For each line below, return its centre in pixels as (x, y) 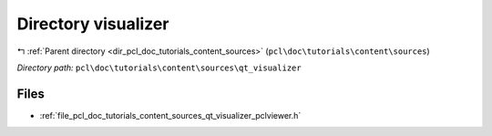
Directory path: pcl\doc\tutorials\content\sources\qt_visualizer (159, 68)
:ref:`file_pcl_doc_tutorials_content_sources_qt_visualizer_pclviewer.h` (170, 115)
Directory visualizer (93, 24)
